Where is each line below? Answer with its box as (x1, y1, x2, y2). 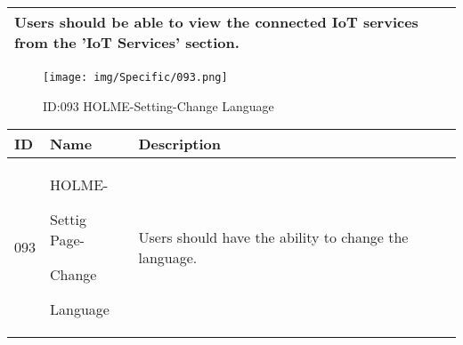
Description (138, 133, 222, 155)
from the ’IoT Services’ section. (14, 32, 240, 52)
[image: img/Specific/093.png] (43, 71, 228, 84)
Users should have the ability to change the (138, 226, 409, 247)
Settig (50, 209, 86, 230)
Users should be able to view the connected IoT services (14, 12, 418, 32)
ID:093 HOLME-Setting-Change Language (43, 96, 274, 115)
